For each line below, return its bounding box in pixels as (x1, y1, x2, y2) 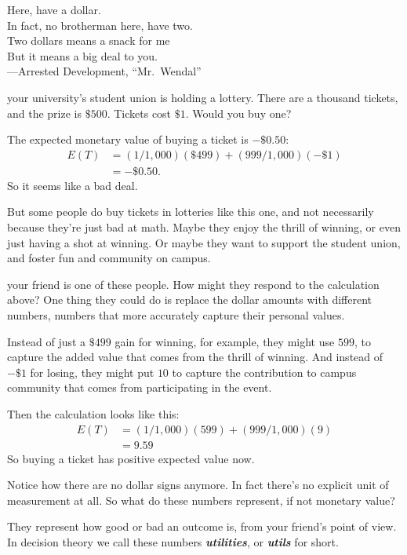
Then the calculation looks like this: (7, 405, 180, 422)
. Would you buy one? (185, 104, 292, 121)
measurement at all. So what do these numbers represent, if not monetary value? (7, 491, 395, 508)
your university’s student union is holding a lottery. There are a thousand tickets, (7, 89, 398, 105)
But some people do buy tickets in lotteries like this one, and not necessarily (7, 203, 374, 220)
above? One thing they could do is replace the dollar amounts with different (7, 291, 372, 308)
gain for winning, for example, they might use (114, 333, 335, 349)
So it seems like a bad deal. (7, 177, 138, 193)
